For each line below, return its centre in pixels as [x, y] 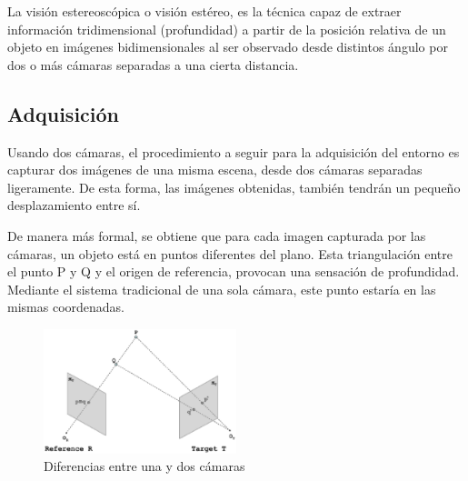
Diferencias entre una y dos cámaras [144, 466]
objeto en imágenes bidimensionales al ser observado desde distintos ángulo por [228, 47]
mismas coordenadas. [66, 307]
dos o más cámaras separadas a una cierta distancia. [153, 64]
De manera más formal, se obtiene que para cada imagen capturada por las [217, 235]
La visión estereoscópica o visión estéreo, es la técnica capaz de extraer [204, 11]
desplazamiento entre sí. [74, 205]
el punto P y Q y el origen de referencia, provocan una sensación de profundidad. [234, 271]
